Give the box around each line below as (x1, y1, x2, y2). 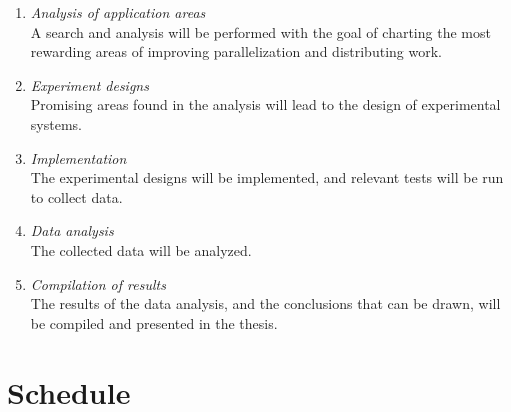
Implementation (30, 147, 127, 168)
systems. (30, 113, 82, 134)
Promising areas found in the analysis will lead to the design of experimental (30, 94, 501, 115)
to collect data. (30, 186, 123, 207)
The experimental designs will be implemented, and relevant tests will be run (30, 167, 504, 188)
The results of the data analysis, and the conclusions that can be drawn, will (30, 293, 501, 314)
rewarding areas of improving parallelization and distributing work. (30, 41, 442, 62)
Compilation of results (30, 273, 166, 294)
